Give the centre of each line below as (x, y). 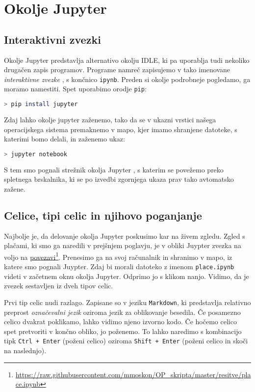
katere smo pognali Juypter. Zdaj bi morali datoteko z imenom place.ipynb (119, 266)
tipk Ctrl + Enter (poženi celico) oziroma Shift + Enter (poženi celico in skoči (126, 341)
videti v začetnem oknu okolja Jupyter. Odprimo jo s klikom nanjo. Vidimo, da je (127, 276)
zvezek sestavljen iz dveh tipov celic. (59, 286)
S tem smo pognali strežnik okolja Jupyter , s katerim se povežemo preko (114, 169)
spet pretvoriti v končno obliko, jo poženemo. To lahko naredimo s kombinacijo (123, 331)
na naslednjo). (25, 350)
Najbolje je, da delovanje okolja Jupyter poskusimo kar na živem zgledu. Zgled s (125, 236)
